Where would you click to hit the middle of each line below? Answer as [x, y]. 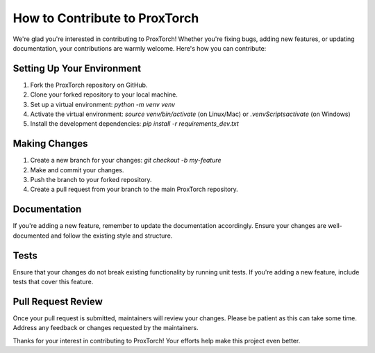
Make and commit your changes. [77, 170]
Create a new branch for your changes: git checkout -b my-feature [126, 161]
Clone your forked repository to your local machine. [104, 95]
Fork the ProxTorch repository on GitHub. [89, 85]
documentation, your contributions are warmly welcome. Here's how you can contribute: [140, 48]
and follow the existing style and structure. [112, 236]
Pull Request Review [58, 301]
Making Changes [50, 143]
